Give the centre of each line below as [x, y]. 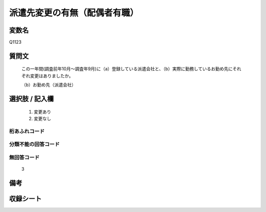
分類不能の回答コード [34, 144]
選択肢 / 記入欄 [32, 99]
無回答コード [24, 157]
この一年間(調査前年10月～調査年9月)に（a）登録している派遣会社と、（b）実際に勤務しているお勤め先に [127, 69]
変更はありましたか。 [51, 76]
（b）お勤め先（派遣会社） [49, 85]
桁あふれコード [27, 131]
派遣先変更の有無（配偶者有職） [74, 13]
